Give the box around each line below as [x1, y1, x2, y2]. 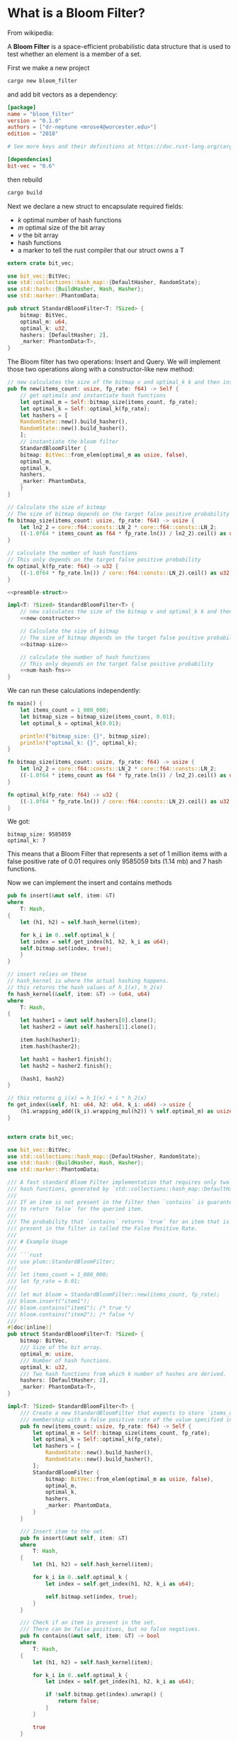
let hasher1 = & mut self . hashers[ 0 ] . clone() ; [20, 1017, 157, 1024]
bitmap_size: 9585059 [7, 831, 72, 839]
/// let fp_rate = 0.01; [7, 1278, 81, 1285]
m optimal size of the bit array [17, 223, 105, 231]
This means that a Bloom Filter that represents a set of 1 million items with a [7, 850, 228, 858]
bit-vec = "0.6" [7, 162, 55, 170]
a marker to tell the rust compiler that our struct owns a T [17, 246, 185, 254]
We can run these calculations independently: [7, 687, 141, 695]
